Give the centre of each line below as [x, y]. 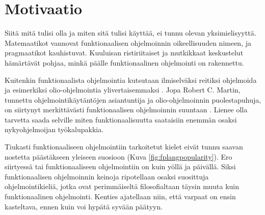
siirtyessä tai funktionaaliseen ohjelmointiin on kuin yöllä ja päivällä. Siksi [120, 166]
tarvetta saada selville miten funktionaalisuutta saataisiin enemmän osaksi [121, 119]
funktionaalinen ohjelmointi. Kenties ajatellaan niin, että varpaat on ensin [120, 196]
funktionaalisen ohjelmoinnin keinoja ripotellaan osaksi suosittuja [107, 176]
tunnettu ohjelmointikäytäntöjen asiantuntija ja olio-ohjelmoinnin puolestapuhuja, [133, 99]
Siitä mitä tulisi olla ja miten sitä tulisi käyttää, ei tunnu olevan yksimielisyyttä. [130, 33]
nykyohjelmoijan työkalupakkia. [54, 129]
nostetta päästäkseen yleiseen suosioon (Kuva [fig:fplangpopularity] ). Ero [118, 156]
